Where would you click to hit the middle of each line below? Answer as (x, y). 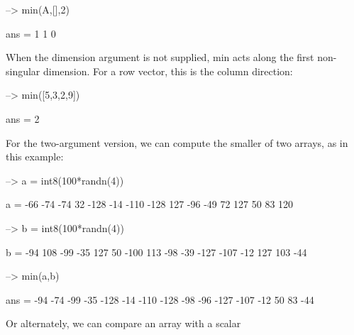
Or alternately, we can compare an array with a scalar (123, 323)
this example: (35, 156)
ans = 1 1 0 (31, 33)
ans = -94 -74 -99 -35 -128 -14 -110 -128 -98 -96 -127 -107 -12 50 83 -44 (160, 299)
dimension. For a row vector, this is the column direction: (168, 71)
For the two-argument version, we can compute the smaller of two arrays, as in (177, 142)
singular (23, 71)
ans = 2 (23, 118)
